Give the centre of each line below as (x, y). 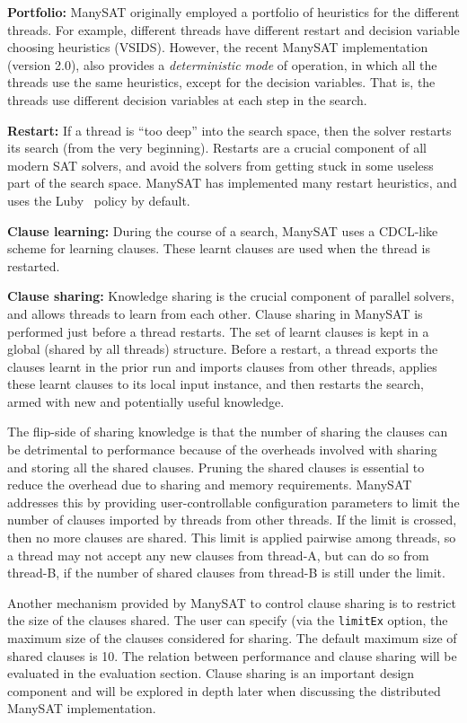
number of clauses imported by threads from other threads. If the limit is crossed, (232, 520)
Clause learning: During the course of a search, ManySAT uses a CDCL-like (223, 230)
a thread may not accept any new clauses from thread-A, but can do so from (218, 555)
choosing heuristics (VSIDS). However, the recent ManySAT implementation (218, 47)
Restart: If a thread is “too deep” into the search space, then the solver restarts (229, 130)
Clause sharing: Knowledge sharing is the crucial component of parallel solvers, (231, 296)
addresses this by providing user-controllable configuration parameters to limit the (233, 502)
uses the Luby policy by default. (99, 200)
